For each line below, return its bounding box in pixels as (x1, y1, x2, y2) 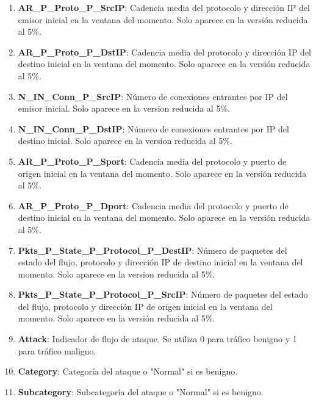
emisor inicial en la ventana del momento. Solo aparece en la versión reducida (18, 13, 308, 26)
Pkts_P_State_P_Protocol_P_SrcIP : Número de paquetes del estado (18, 288, 308, 301)
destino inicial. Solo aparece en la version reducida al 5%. (18, 134, 232, 147)
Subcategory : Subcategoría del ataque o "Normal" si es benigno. (18, 385, 264, 398)
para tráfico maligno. (18, 344, 96, 357)
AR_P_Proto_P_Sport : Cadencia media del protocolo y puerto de (18, 154, 287, 167)
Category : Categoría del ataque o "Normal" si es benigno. (18, 365, 238, 378)
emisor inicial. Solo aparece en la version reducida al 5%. (18, 102, 230, 115)
